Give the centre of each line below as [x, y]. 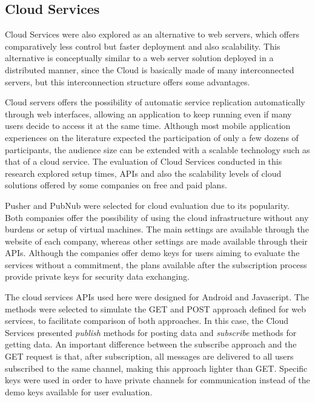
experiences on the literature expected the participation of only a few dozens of [152, 137]
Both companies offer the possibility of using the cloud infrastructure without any [157, 217]
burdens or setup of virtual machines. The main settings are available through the [157, 229]
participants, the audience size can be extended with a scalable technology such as [157, 149]
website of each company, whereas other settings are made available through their [156, 241]
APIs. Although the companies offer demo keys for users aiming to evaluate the [152, 253]
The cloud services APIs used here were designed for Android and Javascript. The [157, 297]
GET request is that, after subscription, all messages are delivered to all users [149, 356]
